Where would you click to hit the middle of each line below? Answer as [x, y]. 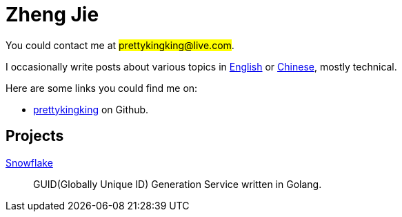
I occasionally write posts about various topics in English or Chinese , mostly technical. [201, 66]
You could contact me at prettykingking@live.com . [120, 45]
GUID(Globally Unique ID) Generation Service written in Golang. [178, 184]
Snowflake [29, 162]
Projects [35, 136]
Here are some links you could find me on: [102, 88]
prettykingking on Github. [91, 109]
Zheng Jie [52, 15]
